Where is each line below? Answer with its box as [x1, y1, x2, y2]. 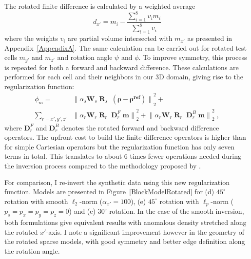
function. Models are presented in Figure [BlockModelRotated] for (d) [4, 186, 214, 197]
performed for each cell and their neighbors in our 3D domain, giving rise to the [4, 72, 243, 82]
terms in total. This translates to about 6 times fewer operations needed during [4, 151, 241, 161]
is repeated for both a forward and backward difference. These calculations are [4, 62, 239, 72]
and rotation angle [57, 52, 113, 62]
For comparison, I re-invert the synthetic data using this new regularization [4, 177, 230, 187]
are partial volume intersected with [68, 33, 173, 43]
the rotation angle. [4, 245, 60, 256]
